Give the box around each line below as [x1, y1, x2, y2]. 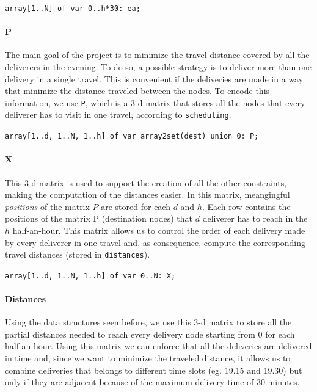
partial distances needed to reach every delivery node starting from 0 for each [5, 327, 295, 340]
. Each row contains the [202, 200, 291, 212]
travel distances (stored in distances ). [5, 248, 150, 261]
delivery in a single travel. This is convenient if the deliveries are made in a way [5, 72, 304, 85]
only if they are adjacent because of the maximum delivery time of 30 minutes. [5, 376, 300, 388]
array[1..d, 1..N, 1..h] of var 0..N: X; [5, 271, 176, 280]
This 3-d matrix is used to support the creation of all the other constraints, [5, 176, 287, 189]
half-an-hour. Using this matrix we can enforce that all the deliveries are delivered [5, 339, 312, 352]
